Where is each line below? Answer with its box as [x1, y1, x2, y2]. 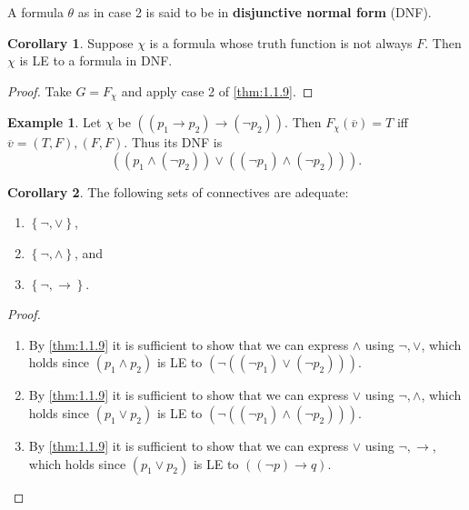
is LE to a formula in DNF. [19, 51, 173, 70]
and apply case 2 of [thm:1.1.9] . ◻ [121, 81, 314, 100]
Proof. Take [7, 81, 72, 100]
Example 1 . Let [7, 113, 102, 132]
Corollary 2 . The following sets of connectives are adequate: [7, 182, 349, 201]
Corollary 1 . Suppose [7, 33, 134, 52]
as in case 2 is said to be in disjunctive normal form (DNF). [77, 3, 432, 21]
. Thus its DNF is [124, 133, 223, 152]
